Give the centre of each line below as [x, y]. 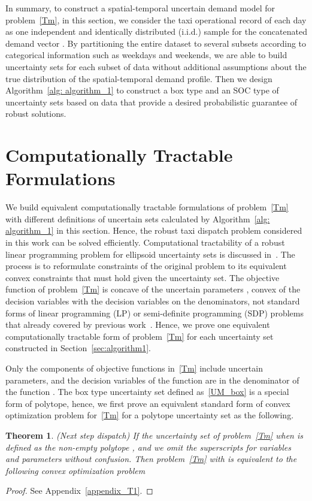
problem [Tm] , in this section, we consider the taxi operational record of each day [156, 19]
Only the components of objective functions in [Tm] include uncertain [134, 368]
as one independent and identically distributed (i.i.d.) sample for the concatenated [156, 31]
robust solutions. [36, 114]
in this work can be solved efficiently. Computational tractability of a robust [145, 242]
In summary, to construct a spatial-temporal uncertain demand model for [140, 8]
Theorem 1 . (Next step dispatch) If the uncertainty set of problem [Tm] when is [154, 435]
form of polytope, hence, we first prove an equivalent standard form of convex [148, 403]
